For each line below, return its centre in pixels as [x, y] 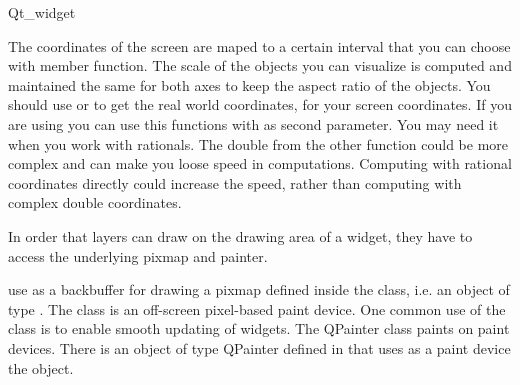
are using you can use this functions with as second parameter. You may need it [253, 123]
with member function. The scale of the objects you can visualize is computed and [260, 65]
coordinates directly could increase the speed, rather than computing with [235, 182]
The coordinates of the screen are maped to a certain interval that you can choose [259, 45]
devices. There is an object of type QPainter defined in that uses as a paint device [259, 347]
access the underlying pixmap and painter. [138, 255]
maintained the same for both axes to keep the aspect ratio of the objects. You [249, 84]
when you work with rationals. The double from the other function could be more [258, 143]
